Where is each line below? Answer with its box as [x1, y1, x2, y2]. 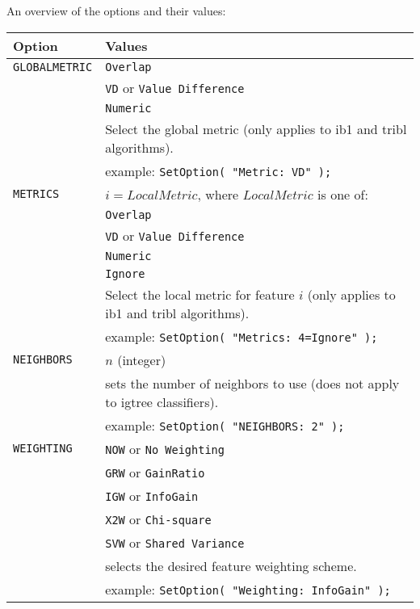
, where [197, 184, 239, 204]
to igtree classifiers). [105, 392, 219, 411]
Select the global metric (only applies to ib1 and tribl [105, 119, 407, 138]
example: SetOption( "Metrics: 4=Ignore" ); [105, 326, 378, 346]
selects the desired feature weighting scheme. [105, 556, 357, 575]
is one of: [317, 184, 368, 204]
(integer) [117, 350, 166, 369]
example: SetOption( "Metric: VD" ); [105, 161, 332, 180]
